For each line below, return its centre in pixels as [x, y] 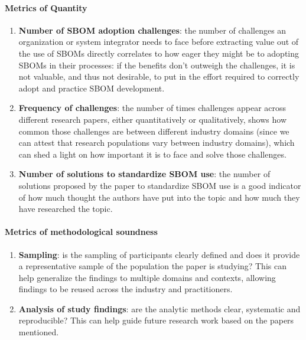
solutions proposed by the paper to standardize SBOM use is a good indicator [160, 185]
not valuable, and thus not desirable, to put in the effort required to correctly [159, 76]
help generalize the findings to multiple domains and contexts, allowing [147, 277]
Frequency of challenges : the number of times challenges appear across [152, 108]
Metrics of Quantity [46, 7]
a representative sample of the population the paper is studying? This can [152, 266]
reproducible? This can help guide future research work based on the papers [156, 320]
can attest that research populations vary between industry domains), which [157, 143]
